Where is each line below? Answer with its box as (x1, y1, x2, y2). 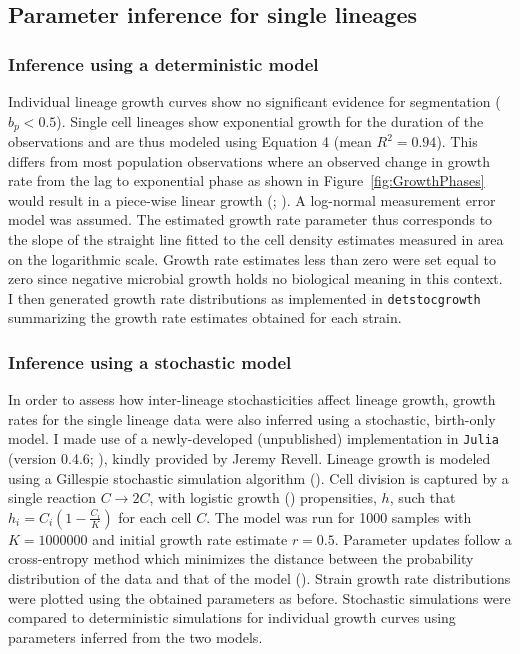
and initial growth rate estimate (92, 528, 288, 549)
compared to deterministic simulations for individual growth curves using (8, 607, 456, 628)
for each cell (118, 506, 192, 527)
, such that (389, 487, 456, 508)
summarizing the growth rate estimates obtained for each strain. (8, 307, 402, 328)
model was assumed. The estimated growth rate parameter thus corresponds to (8, 209, 493, 230)
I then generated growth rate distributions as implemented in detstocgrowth (8, 287, 481, 308)
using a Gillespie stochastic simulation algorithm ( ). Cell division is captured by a (8, 467, 509, 488)
